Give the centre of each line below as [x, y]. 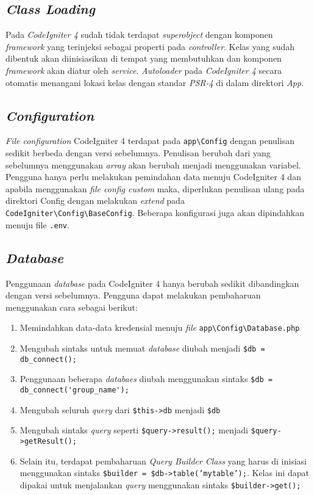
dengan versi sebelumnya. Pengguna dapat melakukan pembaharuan [133, 295]
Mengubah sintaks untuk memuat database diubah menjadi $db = [142, 348]
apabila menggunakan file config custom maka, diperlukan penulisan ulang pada [155, 188]
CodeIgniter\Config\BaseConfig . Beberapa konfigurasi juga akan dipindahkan [155, 212]
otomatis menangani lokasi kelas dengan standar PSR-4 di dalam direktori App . [155, 82]
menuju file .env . [37, 224]
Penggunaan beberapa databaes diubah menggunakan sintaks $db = [146, 379]
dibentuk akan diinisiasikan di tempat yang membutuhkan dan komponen [144, 58]
